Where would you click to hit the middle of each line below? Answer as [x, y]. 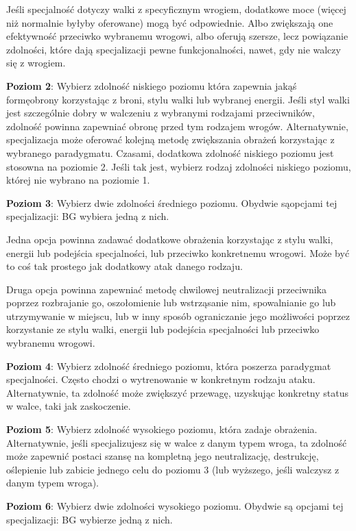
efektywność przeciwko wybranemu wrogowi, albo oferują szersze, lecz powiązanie [177, 36]
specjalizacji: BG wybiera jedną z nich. [88, 216]
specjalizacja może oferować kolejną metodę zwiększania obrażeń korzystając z [170, 139]
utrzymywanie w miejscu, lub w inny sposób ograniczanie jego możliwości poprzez [178, 316]
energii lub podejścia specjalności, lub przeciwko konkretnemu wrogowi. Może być [178, 252]
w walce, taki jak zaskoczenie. [69, 406]
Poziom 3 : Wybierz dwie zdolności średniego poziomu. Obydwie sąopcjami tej [172, 202]
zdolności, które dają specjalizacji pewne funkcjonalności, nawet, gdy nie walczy [174, 49]
